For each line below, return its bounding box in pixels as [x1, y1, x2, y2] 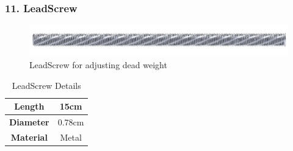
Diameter [9, 116, 49, 128]
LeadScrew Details [12, 79, 81, 91]
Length [14, 100, 45, 113]
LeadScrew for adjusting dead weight [29, 58, 167, 71]
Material [10, 131, 48, 144]
